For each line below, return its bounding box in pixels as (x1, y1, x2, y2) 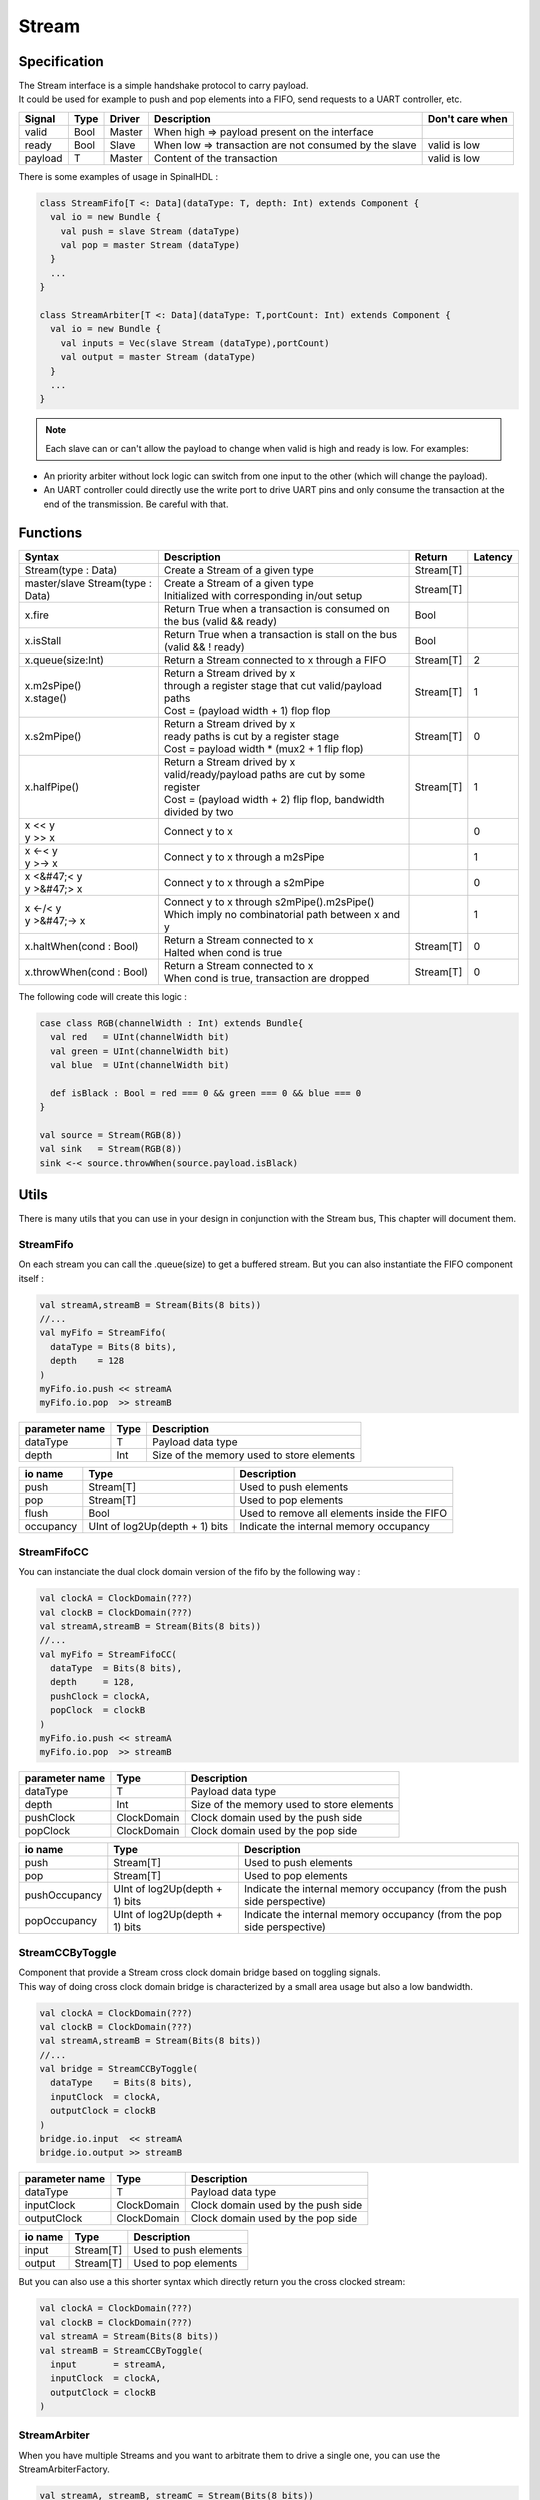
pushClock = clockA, (50, 1690, 151, 1702)
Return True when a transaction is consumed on (163, 601, 390, 615)
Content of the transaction (153, 151, 278, 165)
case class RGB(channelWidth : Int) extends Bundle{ (39, 1017, 304, 1029)
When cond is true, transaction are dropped (163, 971, 370, 985)
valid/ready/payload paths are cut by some (163, 767, 366, 781)
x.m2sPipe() (24, 678, 82, 692)
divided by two (163, 805, 234, 819)
